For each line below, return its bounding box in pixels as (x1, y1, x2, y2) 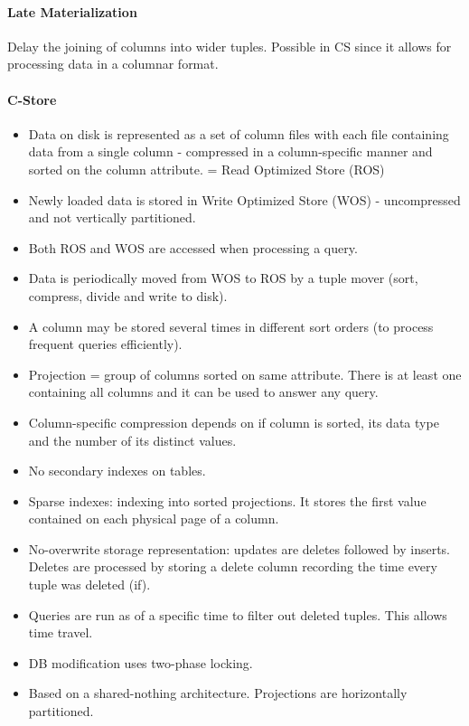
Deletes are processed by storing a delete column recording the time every (28, 557, 437, 576)
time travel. (28, 623, 93, 642)
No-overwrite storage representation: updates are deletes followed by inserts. (28, 539, 450, 558)
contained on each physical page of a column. (28, 509, 279, 528)
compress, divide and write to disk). (28, 286, 228, 305)
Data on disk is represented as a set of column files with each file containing (28, 124, 449, 143)
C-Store (7, 90, 57, 108)
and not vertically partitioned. (28, 208, 196, 227)
